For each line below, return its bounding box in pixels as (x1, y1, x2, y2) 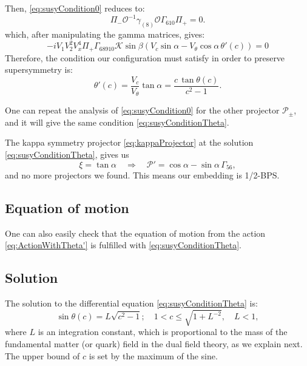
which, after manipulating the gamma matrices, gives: (5, 27, 205, 40)
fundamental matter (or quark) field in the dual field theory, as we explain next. (5, 337, 303, 350)
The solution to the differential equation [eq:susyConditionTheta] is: (5, 297, 258, 310)
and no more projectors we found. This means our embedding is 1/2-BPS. (5, 169, 280, 181)
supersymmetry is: (5, 63, 73, 76)
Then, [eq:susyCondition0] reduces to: (5, 2, 145, 14)
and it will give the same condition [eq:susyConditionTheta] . (5, 115, 229, 128)
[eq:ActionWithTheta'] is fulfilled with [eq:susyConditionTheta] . (5, 239, 242, 251)
